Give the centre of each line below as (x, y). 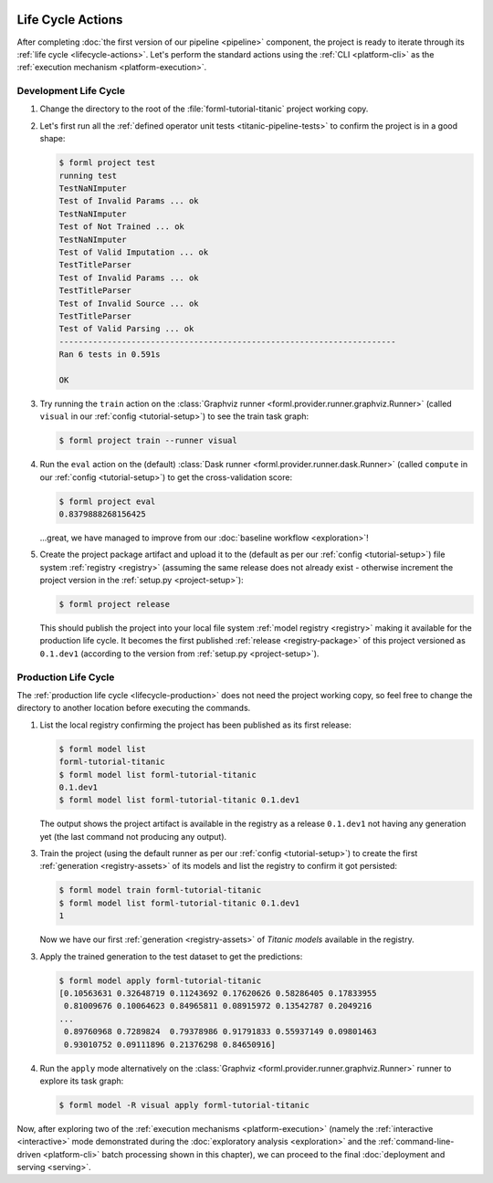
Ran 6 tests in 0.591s (110, 355)
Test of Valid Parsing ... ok (126, 329)
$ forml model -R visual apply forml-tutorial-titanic (184, 1105)
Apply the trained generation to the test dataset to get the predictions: (171, 956)
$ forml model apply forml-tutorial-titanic (160, 980)
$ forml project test (107, 163)
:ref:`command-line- (416, 1142)
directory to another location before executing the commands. (134, 708)
